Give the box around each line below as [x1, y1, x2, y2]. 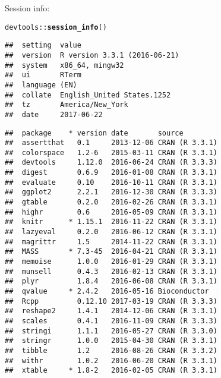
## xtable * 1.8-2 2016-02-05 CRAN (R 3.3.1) [5, 366, 217, 375]
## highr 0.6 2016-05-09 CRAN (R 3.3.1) [5, 207, 217, 216]
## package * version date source [5, 128, 184, 137]
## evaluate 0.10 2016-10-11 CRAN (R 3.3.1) [5, 178, 217, 187]
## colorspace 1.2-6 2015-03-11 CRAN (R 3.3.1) [5, 148, 217, 157]
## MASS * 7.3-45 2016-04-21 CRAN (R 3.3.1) [5, 247, 217, 256]
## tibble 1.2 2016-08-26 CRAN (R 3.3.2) [5, 346, 217, 355]
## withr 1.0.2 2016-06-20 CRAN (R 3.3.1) [5, 356, 217, 365]
